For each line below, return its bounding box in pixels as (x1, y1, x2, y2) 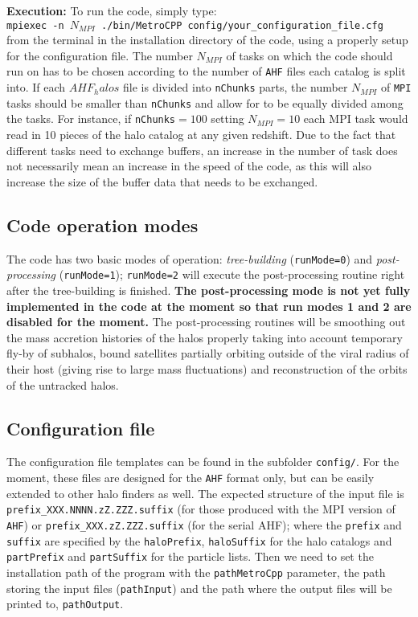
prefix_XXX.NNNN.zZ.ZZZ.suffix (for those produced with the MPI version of (6, 501, 395, 517)
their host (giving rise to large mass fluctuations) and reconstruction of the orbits (6, 360, 408, 377)
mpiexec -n (6, 19, 64, 31)
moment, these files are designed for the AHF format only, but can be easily (6, 468, 375, 485)
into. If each (6, 79, 66, 96)
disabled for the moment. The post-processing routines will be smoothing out (6, 313, 406, 330)
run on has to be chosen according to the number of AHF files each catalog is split (6, 63, 406, 80)
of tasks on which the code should (226, 47, 393, 63)
